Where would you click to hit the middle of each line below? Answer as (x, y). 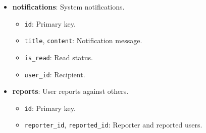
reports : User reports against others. (70, 91)
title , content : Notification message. (83, 40)
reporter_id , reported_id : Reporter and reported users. (113, 125)
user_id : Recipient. (55, 74)
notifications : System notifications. (68, 7)
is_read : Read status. (59, 57)
